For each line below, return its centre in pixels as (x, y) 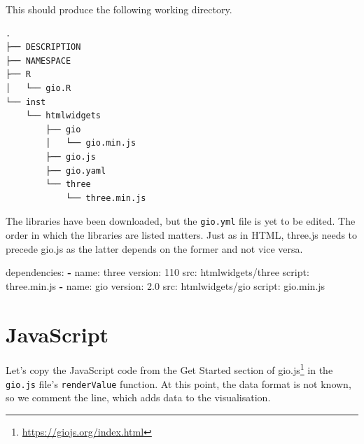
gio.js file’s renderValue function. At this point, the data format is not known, (178, 383)
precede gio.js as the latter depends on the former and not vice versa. (154, 248)
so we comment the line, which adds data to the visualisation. (138, 397)
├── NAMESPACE (38, 61)
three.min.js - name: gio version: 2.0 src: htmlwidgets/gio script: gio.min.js (166, 285)
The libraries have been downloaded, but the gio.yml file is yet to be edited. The (181, 221)
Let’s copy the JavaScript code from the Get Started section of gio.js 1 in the (169, 369)
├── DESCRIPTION (43, 47)
